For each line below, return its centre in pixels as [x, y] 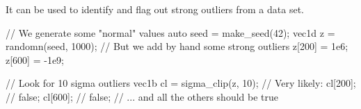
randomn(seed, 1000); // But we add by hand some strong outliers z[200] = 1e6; [177, 46]
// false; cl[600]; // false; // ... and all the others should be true [142, 96]
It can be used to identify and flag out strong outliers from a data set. [155, 9]
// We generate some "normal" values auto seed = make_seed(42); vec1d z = [170, 32]
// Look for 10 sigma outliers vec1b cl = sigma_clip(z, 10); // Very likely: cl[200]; [181, 83]
